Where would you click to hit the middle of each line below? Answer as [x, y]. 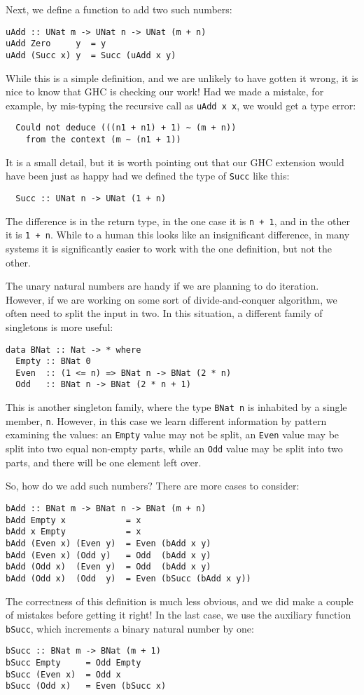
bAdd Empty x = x [73, 520]
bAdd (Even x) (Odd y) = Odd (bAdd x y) [108, 555]
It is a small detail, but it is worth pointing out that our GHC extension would [175, 162]
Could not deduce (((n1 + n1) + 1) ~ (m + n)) [126, 128]
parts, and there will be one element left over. [104, 462]
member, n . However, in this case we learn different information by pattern [166, 420]
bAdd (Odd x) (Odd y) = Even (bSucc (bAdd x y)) [128, 578]
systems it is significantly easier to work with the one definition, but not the [169, 248]
